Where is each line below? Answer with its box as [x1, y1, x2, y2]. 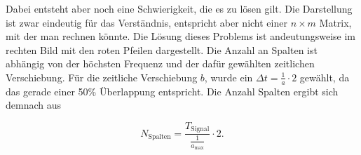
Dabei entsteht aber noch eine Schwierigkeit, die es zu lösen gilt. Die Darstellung [6, 1, 353, 15]
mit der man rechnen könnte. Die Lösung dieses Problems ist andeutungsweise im [6, 29, 355, 43]
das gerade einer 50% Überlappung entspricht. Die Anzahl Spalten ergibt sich [6, 83, 339, 98]
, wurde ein [204, 69, 253, 84]
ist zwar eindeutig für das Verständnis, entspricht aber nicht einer [6, 15, 287, 29]
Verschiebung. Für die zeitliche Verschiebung [6, 69, 198, 84]
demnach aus [6, 97, 62, 112]
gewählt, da [299, 69, 350, 84]
